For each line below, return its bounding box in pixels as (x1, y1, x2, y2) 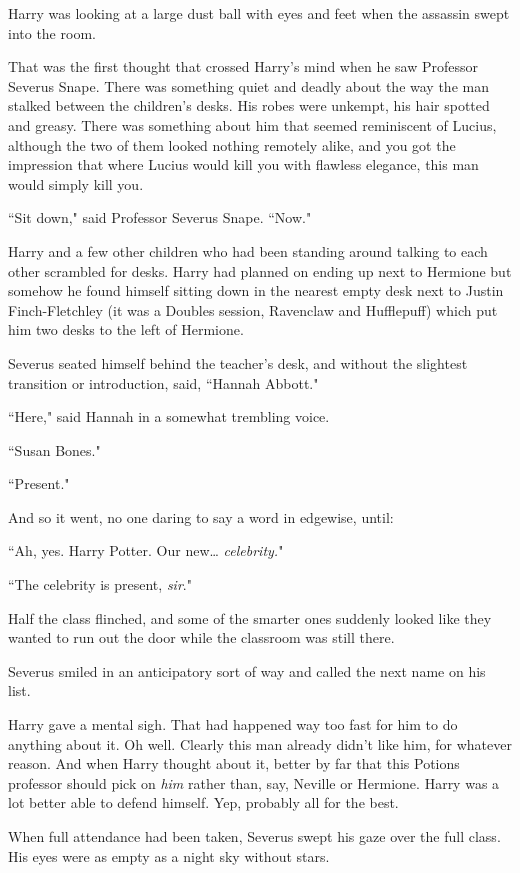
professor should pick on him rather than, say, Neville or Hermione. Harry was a (8, 772, 500, 793)
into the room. (8, 22, 96, 43)
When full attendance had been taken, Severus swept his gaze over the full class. (8, 826, 501, 846)
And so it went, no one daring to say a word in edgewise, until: (8, 506, 394, 527)
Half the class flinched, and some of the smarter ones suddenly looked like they (8, 607, 492, 628)
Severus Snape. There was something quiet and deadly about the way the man (8, 75, 489, 96)
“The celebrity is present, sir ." (8, 574, 192, 595)
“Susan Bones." (8, 439, 101, 460)
